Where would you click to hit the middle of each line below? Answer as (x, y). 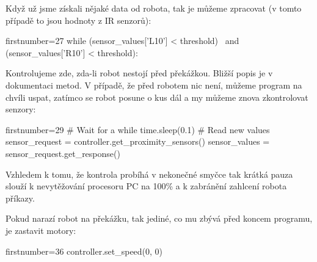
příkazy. (20, 198)
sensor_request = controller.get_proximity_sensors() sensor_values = (138, 141)
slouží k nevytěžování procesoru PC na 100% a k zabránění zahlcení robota (146, 186)
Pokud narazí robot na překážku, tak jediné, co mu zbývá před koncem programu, (159, 218)
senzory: (21, 109)
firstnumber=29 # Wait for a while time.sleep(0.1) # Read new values (138, 129)
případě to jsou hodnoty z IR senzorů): (78, 20)
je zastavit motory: (41, 230)
